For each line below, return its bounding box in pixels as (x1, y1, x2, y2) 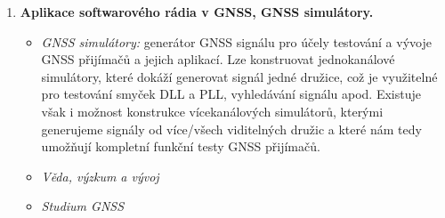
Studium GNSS (41, 197, 125, 215)
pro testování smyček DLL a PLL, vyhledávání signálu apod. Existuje (41, 85, 421, 103)
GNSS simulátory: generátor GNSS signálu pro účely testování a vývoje (41, 32, 432, 51)
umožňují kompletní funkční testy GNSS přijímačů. (41, 137, 320, 156)
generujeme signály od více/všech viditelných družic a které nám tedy (41, 119, 422, 138)
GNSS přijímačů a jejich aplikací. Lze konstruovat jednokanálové (41, 50, 395, 69)
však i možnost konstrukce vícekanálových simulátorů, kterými (41, 101, 384, 120)
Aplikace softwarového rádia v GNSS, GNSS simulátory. (20, 3, 374, 20)
